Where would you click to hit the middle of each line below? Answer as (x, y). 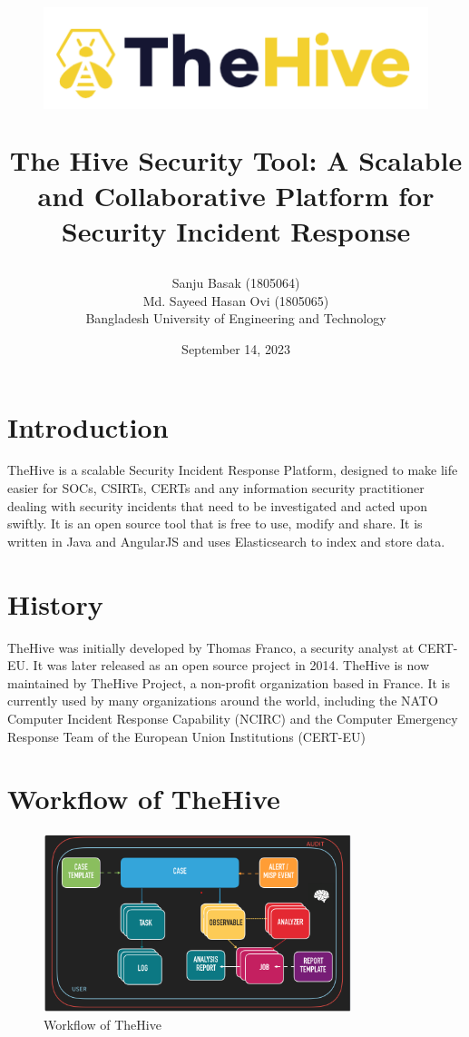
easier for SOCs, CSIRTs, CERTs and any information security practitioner (216, 488)
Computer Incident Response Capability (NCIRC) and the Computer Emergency (233, 718)
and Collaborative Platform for (236, 195)
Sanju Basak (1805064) (236, 283)
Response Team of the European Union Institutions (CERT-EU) (186, 736)
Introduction (88, 426)
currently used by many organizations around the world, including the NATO (223, 701)
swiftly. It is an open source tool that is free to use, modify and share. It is (215, 523)
